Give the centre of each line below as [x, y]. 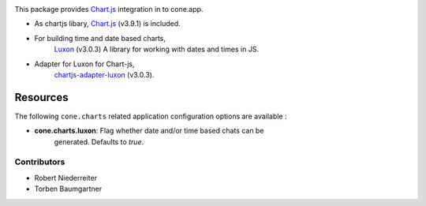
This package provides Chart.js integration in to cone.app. [109, 9]
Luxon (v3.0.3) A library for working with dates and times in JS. [157, 49]
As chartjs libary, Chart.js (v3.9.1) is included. [107, 24]
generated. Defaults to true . [99, 141]
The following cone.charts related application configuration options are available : [151, 116]
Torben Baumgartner [68, 189]
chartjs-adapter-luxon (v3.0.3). [104, 74]
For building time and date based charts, [100, 38]
